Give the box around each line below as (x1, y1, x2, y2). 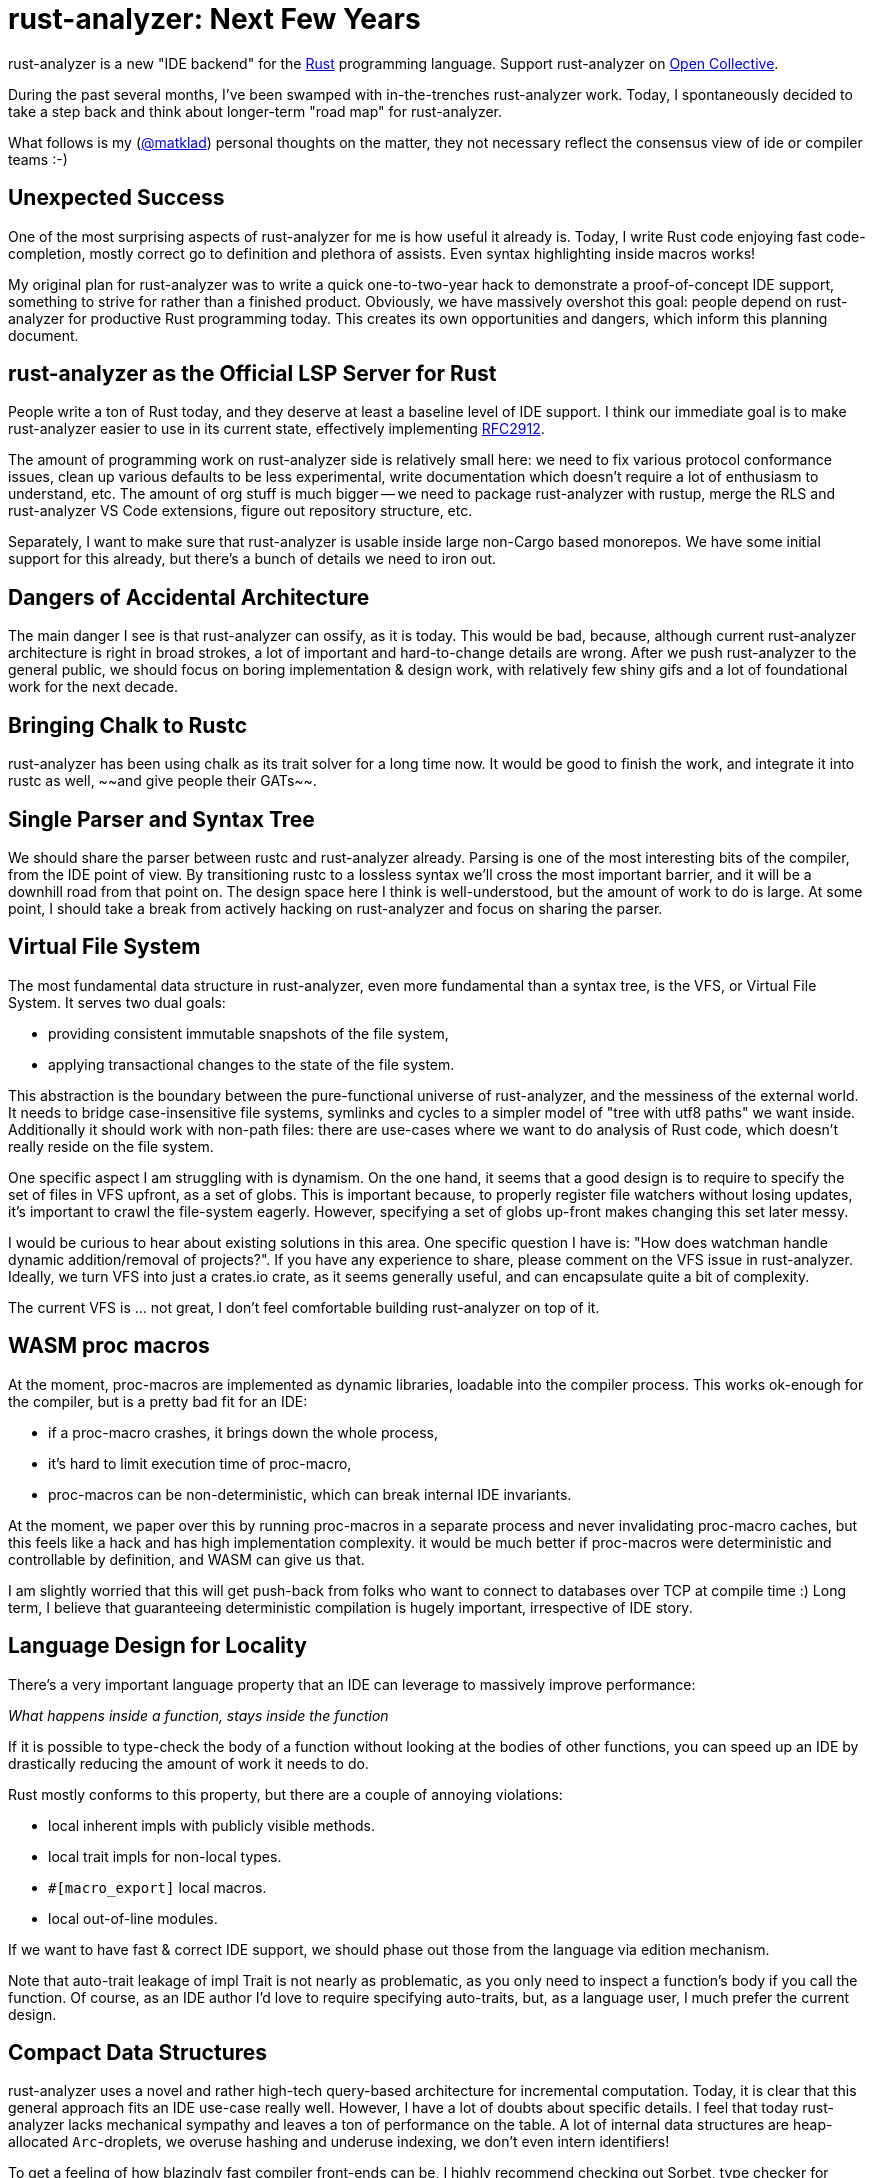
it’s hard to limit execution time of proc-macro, (48, 1454, 352, 1472)
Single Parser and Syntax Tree (8, 806, 315, 832)
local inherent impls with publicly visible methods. (48, 1816, 376, 1834)
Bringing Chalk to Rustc (8, 712, 248, 738)
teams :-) (8, 150, 68, 168)
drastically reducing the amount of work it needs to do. (8, 1754, 369, 1772)
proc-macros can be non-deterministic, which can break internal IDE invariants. (48, 1485, 572, 1503)
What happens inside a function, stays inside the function (8, 1706, 389, 1724)
